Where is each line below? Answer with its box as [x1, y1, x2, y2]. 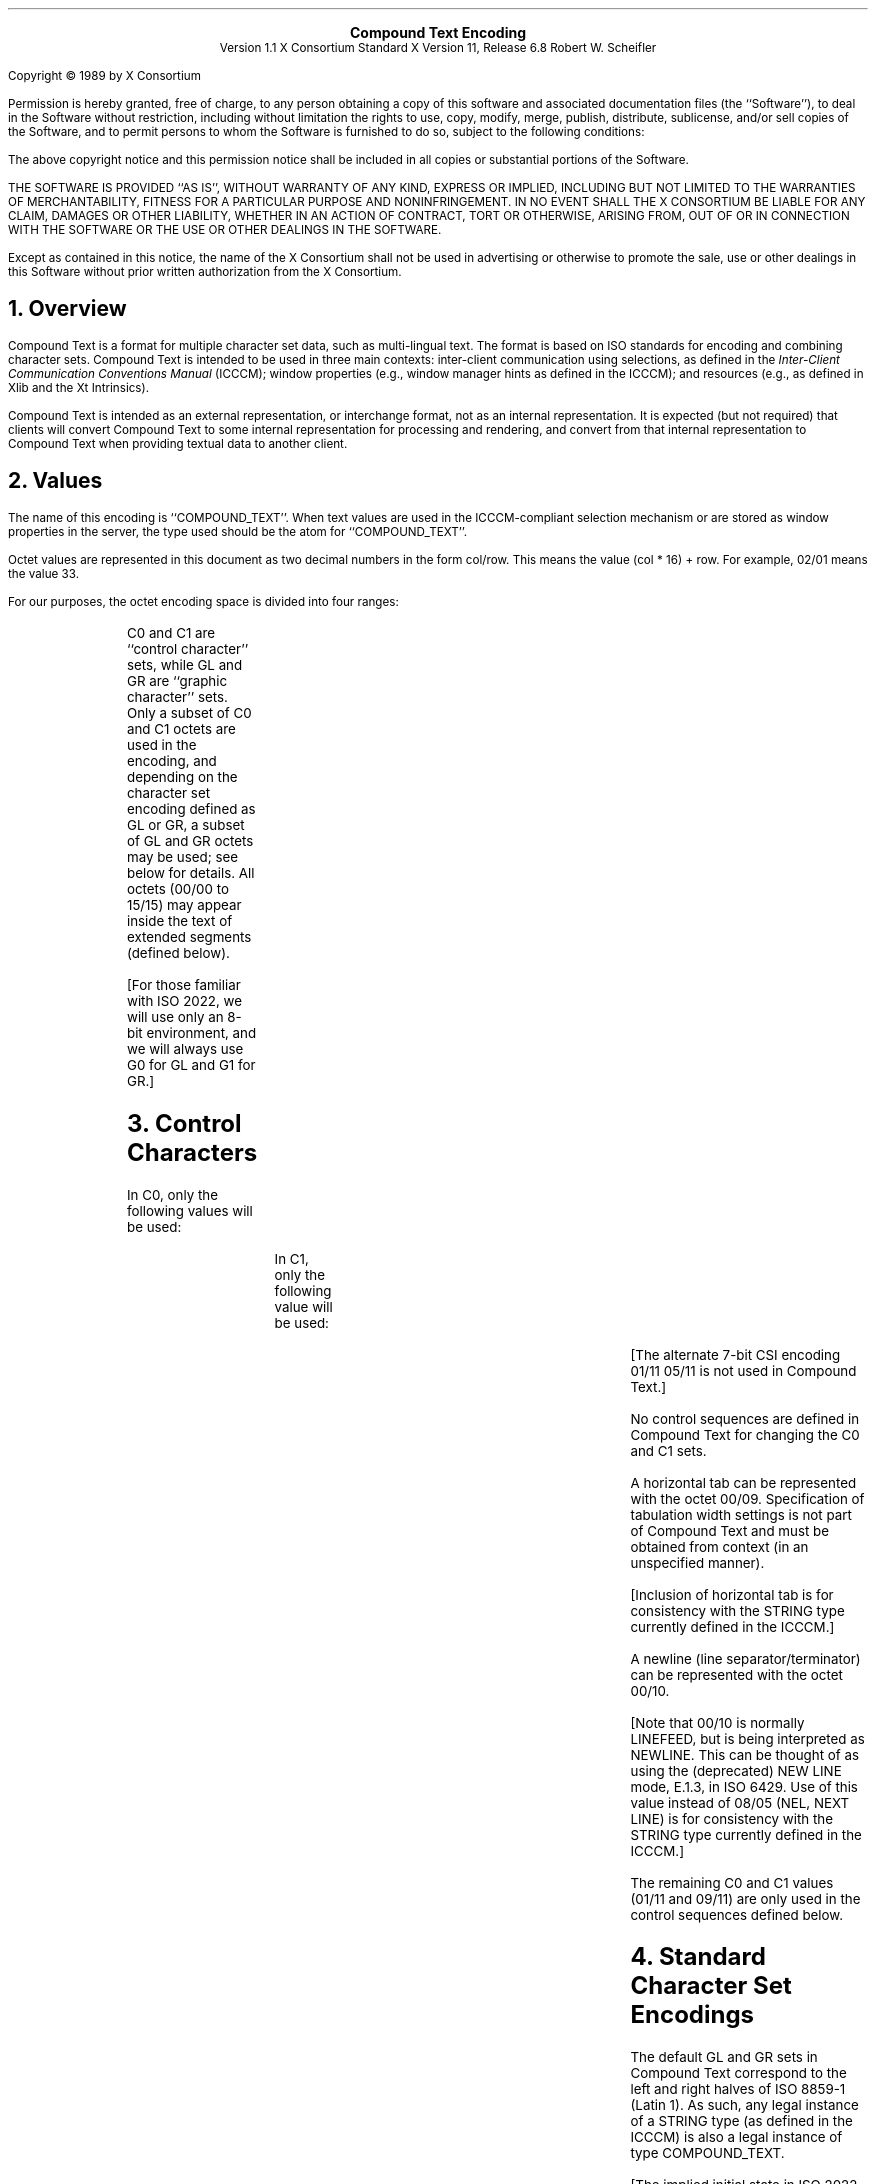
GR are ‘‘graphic [126, 672, 228, 689]
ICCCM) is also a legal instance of [630, 2129, 843, 2146]
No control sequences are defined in [630, 1410, 860, 1427]
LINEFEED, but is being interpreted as [630, 1730, 865, 1747]
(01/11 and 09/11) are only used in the [630, 1890, 861, 1907]
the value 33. [8, 566, 80, 581]
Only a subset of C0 [126, 704, 252, 721]
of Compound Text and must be [630, 1522, 829, 1539]
